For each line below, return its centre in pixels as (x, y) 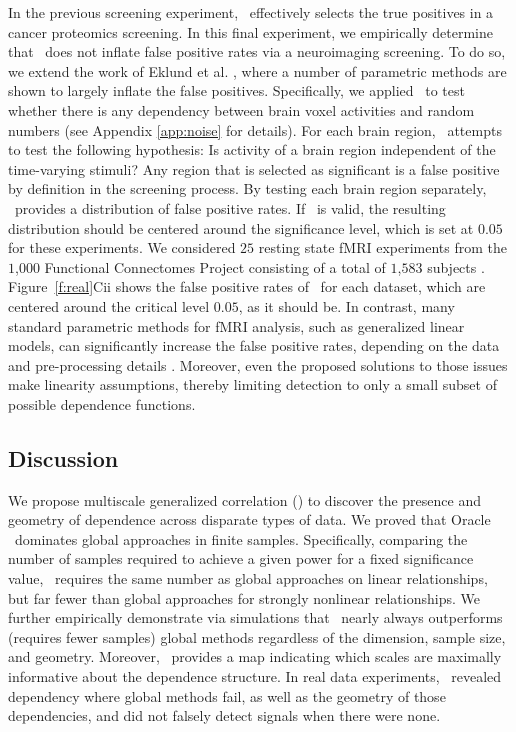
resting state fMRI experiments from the (383, 247)
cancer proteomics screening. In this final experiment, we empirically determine (250, 31)
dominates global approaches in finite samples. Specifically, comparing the (241, 538)
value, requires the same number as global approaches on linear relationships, (248, 578)
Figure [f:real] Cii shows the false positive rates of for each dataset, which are (247, 286)
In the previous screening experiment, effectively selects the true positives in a (251, 12)
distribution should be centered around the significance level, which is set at (241, 227)
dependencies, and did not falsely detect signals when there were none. (224, 715)
